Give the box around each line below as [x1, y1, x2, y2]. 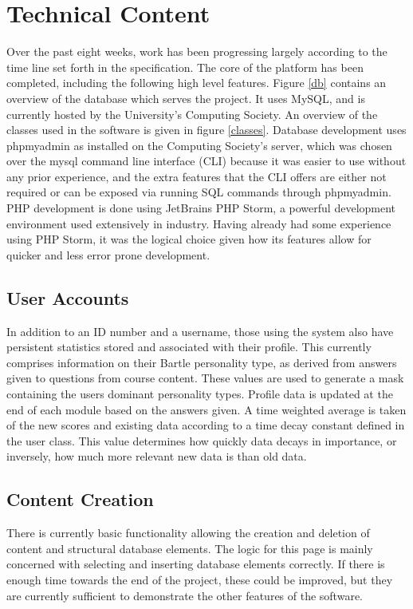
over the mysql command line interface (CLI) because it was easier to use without [6, 152, 407, 169]
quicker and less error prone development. [6, 246, 210, 263]
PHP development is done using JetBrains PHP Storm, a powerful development [6, 200, 396, 216]
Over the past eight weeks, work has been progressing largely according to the [6, 43, 387, 60]
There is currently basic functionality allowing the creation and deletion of [6, 524, 370, 541]
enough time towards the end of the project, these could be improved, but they [6, 571, 393, 587]
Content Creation [6, 487, 154, 512]
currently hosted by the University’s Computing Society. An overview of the [6, 105, 378, 122]
